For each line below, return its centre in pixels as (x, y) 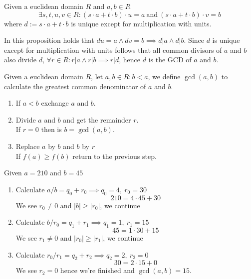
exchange (55, 103)
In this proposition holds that (49, 40)
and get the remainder (97, 119)
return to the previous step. (115, 156)
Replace (28, 146)
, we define (164, 76)
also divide (20, 60)
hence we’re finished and (97, 270)
